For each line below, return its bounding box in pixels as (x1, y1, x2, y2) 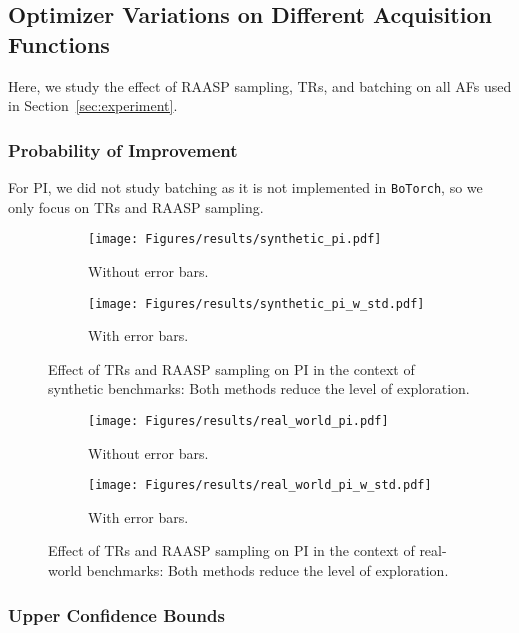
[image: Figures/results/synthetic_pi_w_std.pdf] (88, 296, 425, 311)
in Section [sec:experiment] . (8, 95, 178, 116)
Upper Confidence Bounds (8, 602, 225, 627)
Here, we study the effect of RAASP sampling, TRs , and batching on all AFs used (8, 75, 512, 96)
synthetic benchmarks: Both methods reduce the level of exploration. (48, 378, 470, 399)
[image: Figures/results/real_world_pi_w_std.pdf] (88, 478, 432, 493)
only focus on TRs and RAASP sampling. (8, 196, 264, 217)
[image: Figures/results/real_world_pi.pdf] (88, 413, 389, 428)
